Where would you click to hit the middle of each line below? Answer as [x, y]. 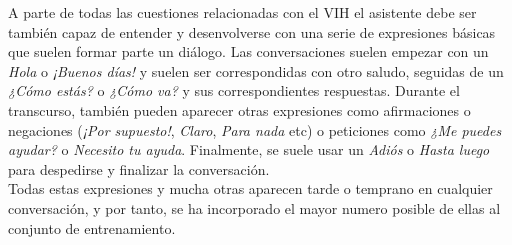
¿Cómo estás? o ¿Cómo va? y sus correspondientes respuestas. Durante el [234, 90]
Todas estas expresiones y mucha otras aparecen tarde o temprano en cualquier [250, 188]
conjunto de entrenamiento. [92, 227]
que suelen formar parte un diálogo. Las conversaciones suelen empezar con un [248, 51]
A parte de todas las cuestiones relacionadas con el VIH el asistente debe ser [242, 12]
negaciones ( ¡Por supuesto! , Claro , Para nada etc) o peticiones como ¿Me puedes [255, 129]
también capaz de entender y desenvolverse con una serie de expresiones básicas [252, 31]
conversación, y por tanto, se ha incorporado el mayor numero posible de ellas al [254, 207]
